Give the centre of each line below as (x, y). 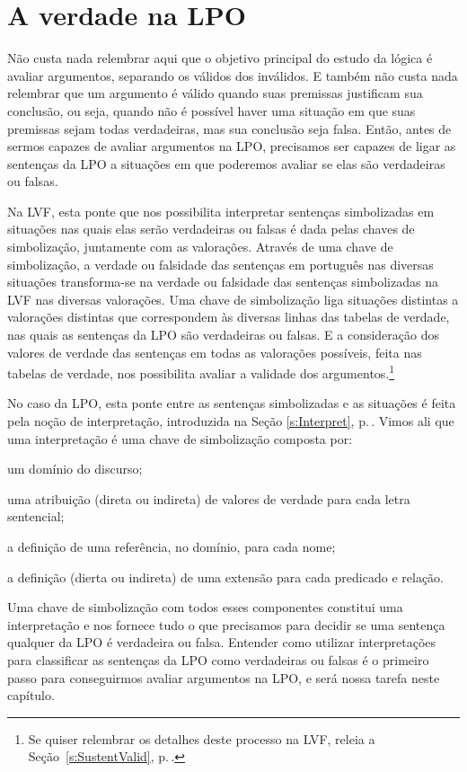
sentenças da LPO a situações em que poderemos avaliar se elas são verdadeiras (226, 163)
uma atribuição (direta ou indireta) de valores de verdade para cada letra (209, 498)
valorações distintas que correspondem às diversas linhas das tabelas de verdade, (229, 317)
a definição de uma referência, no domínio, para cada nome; (172, 547)
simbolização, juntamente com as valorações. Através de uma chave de (200, 247)
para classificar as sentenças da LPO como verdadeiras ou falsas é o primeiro (218, 660)
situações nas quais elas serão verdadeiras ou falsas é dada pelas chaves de (211, 229)
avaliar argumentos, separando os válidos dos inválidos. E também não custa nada (233, 75)
